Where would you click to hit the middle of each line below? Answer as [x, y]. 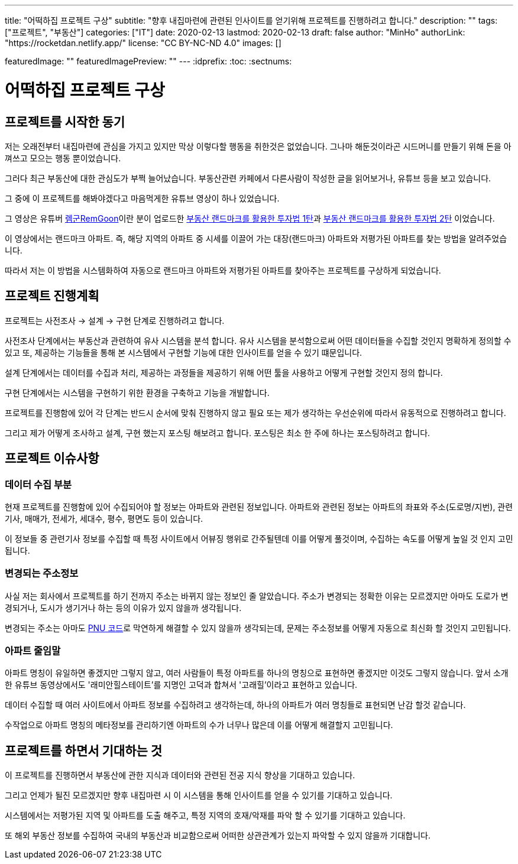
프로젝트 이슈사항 [52, 459]
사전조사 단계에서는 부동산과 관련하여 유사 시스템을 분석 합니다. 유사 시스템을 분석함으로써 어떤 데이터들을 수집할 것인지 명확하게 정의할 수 [258, 340]
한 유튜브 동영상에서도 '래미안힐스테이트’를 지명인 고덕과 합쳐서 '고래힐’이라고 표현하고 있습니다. [181, 685]
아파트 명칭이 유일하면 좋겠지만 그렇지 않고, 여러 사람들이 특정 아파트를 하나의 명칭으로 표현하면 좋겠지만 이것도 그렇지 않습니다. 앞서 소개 [257, 673]
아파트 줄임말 [33, 651]
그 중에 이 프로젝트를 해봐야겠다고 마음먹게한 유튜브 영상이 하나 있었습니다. [142, 198]
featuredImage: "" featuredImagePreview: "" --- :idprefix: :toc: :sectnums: [148, 61]
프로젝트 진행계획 [52, 296]
